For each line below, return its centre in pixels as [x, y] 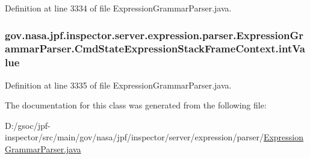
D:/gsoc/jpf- [28, 125]
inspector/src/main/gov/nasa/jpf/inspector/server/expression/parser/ [134, 137]
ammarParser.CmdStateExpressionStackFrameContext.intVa [155, 48]
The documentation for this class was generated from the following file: [136, 105]
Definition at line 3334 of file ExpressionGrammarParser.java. [118, 8]
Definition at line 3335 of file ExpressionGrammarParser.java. [118, 85]
